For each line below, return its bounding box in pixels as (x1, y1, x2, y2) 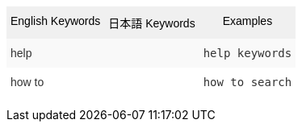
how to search (203, 76, 292, 89)
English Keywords (10, 14, 101, 27)
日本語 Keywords (108, 17, 195, 30)
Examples (222, 14, 273, 27)
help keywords (203, 47, 292, 60)
